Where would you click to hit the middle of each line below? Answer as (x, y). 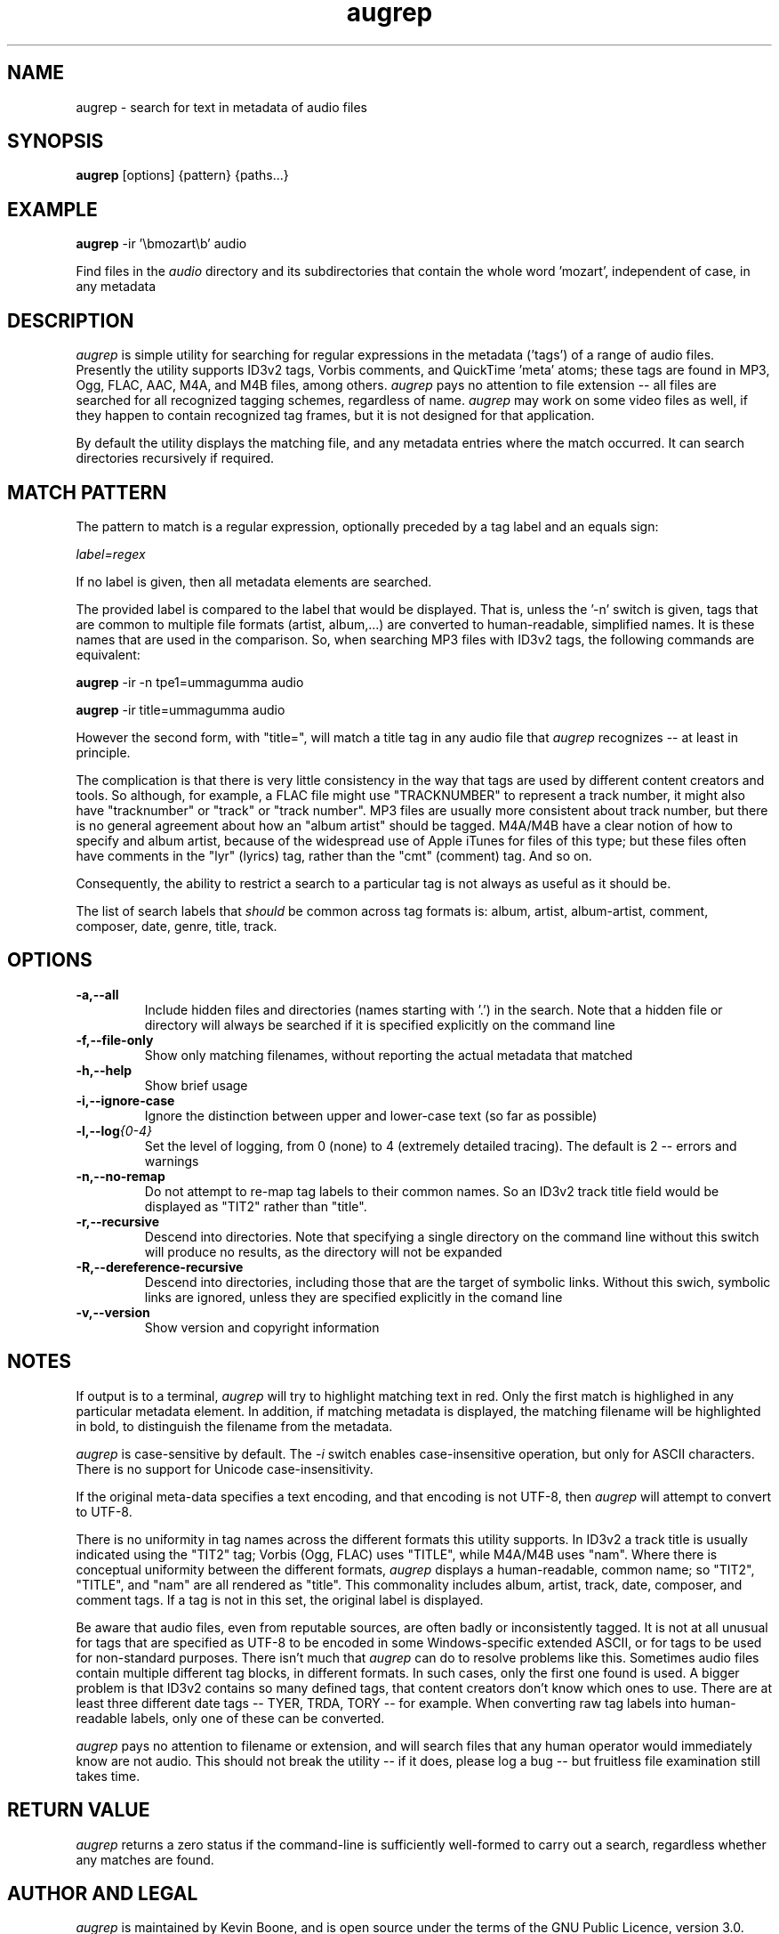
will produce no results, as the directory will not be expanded (323, 1251)
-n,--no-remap (120, 1176)
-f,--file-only (115, 1040)
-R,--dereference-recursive (160, 1266)
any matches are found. (145, 1859)
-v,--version (113, 1312)
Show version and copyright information (262, 1327)
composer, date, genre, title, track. (177, 926)
